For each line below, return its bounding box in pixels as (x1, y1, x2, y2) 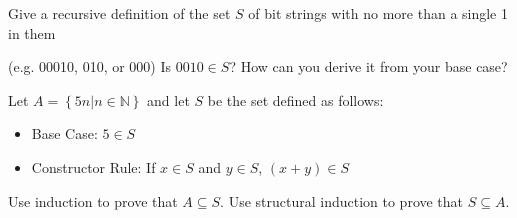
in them (8, 22, 56, 43)
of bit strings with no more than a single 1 (248, 3, 509, 23)
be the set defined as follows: (207, 89, 384, 110)
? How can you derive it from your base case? (229, 56, 508, 77)
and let (147, 89, 190, 110)
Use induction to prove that (8, 190, 178, 211)
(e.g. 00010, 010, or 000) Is (8, 56, 172, 77)
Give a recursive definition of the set (8, 3, 231, 23)
